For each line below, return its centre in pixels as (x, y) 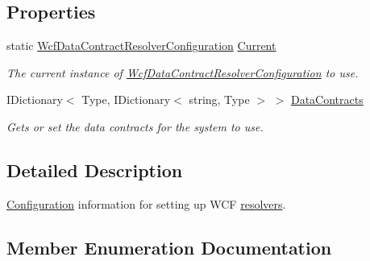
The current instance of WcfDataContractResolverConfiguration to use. (183, 72)
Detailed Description (95, 170)
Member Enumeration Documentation (169, 247)
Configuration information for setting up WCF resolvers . (146, 203)
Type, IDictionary (126, 99)
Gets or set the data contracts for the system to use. (135, 126)
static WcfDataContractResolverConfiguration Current (141, 46)
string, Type (219, 99)
